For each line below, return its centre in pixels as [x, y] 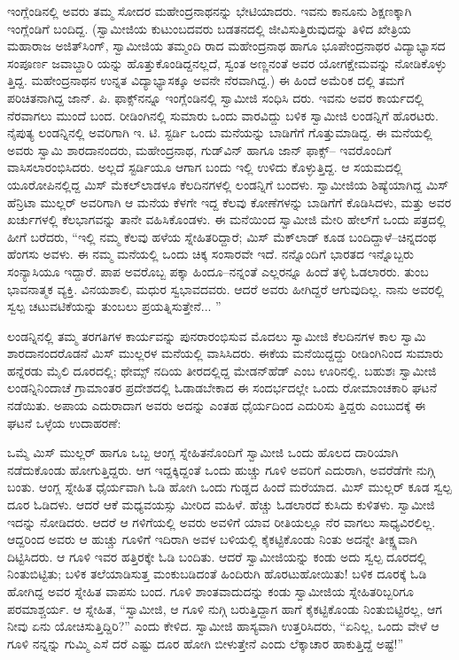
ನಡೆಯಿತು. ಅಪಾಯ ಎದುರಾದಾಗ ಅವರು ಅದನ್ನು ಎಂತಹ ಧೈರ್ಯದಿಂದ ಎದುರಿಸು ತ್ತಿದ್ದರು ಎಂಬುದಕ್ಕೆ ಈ [217, 405]
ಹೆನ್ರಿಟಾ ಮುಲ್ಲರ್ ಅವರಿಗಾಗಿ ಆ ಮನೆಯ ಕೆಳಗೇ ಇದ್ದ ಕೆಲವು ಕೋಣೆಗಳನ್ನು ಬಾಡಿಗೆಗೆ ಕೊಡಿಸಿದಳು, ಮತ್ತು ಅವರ [229, 202]
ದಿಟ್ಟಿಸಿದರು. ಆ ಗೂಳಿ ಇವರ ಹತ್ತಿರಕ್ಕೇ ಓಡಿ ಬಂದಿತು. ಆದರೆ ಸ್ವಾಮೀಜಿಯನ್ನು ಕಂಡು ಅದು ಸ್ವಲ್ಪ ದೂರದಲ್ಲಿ [217, 556]
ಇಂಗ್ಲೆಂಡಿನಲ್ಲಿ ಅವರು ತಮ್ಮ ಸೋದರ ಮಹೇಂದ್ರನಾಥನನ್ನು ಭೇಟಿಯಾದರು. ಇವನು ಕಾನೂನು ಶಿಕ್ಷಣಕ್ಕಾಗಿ [210, 11]
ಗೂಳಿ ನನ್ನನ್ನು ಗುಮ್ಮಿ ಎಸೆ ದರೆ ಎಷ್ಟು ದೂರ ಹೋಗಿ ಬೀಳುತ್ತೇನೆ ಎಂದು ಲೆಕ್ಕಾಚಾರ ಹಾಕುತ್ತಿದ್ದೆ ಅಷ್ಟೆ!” [206, 643]
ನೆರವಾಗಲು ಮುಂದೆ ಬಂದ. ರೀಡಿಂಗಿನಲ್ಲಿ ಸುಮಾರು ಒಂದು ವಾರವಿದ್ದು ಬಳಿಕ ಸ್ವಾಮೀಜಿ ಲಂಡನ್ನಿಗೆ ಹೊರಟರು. [223, 115]
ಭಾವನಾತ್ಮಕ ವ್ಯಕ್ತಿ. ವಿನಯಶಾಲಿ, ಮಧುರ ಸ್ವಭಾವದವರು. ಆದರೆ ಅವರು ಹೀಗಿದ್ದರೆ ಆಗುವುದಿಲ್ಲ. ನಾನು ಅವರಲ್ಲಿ [226, 288]
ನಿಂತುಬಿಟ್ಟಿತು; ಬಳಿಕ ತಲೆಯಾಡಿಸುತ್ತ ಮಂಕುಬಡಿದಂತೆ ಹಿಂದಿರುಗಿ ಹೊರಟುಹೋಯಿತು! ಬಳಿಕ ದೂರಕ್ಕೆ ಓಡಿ [217, 574]
